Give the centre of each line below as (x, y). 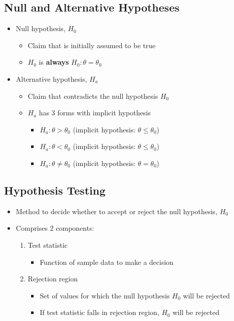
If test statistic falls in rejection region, (99, 312)
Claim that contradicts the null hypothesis (93, 96)
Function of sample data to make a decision (107, 262)
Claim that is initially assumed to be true (92, 45)
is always (54, 62)
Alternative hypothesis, (51, 78)
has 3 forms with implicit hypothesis (95, 113)
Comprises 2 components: (55, 228)
